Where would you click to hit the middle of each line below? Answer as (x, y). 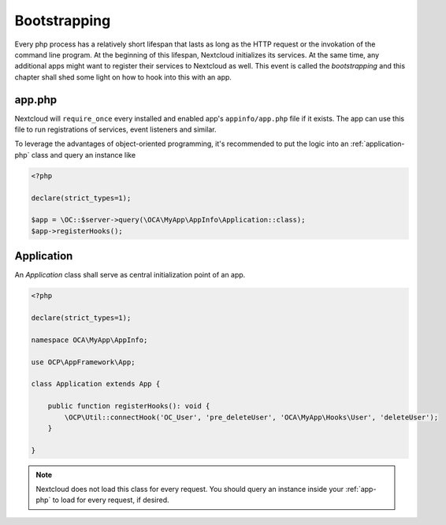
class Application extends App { (96, 384)
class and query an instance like (84, 155)
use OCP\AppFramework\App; (83, 362)
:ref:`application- (377, 144)
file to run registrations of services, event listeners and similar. (115, 129)
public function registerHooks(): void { (129, 406)
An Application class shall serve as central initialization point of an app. (130, 275)
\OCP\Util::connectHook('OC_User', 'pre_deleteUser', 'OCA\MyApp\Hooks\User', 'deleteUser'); (251, 417)
